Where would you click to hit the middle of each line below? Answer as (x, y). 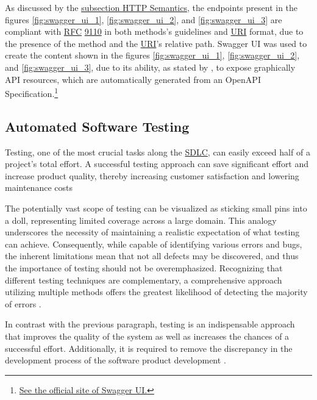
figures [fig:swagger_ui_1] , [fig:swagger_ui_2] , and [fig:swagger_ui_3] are (144, 19)
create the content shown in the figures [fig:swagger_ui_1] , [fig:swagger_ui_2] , (152, 55)
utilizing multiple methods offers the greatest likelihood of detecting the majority (156, 292)
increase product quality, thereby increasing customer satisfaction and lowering (152, 175)
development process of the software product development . (116, 360)
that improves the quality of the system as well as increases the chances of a (147, 336)
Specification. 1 (32, 92)
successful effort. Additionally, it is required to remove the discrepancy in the (149, 348)
